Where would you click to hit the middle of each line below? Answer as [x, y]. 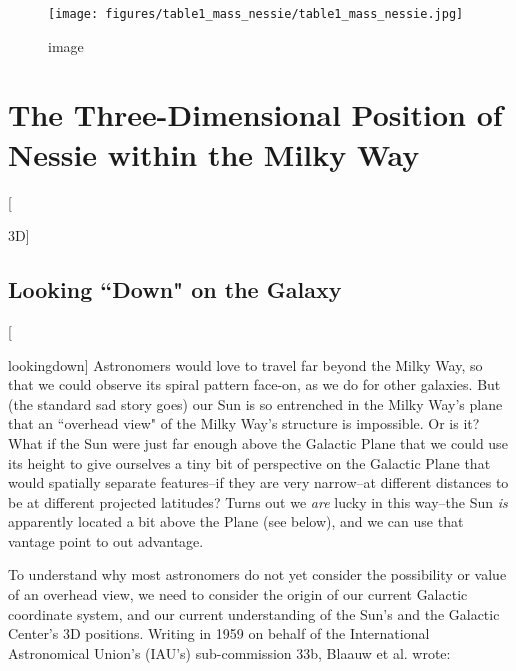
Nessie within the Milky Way [214, 153]
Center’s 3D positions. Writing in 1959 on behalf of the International [219, 633]
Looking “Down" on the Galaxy [175, 289]
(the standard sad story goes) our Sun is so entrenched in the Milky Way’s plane [255, 403]
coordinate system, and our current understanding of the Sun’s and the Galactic [254, 613]
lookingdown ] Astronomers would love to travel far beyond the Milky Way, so [245, 364]
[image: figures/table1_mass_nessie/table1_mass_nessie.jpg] [256, 14]
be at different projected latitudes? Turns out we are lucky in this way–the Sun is [258, 501]
